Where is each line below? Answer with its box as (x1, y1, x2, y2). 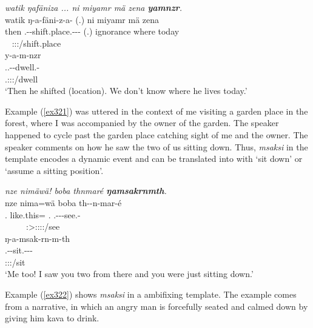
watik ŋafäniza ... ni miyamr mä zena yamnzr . (5, 1, 183, 13)
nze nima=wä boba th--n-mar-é (5, 196, 122, 209)
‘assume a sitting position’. (5, 164, 104, 176)
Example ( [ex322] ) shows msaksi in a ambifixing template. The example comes (5, 288, 297, 301)
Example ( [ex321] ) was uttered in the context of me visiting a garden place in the (5, 104, 308, 117)
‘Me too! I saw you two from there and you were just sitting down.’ (5, 267, 254, 280)
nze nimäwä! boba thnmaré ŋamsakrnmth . (5, 184, 167, 197)
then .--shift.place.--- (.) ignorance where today (5, 25, 180, 38)
